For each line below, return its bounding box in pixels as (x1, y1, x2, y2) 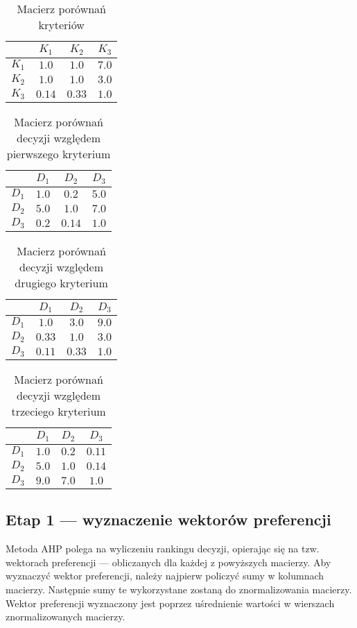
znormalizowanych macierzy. (6, 609, 125, 624)
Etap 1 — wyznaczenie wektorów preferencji (6, 509, 331, 530)
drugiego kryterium (15, 274, 108, 291)
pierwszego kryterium (6, 145, 111, 162)
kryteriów (38, 17, 85, 33)
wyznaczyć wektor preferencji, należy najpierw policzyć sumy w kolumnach (6, 568, 324, 583)
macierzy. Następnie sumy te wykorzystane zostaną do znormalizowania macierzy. (6, 582, 352, 596)
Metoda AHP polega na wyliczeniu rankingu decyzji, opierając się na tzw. (6, 541, 320, 556)
